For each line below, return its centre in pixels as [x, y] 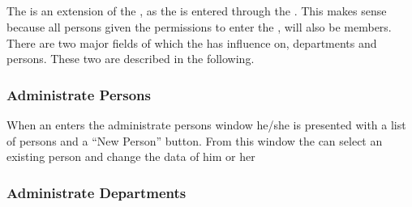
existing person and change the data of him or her [131, 156]
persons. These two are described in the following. [131, 59]
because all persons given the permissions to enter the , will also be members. [199, 26]
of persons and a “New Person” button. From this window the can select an [195, 140]
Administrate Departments [97, 192]
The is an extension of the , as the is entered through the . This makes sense [197, 11]
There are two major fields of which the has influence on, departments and [192, 42]
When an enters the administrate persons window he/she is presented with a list [206, 124]
